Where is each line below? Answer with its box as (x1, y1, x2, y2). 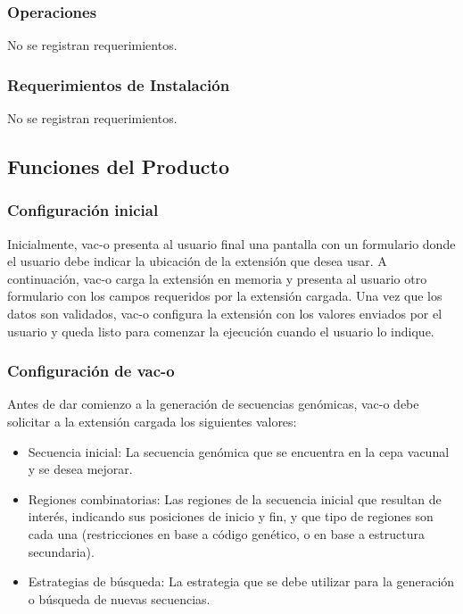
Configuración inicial (7, 199, 159, 221)
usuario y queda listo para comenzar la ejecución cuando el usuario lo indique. (7, 321, 434, 340)
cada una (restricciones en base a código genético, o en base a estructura (28, 524, 426, 543)
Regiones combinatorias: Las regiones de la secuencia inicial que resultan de (28, 489, 442, 508)
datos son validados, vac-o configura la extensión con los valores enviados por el (7, 304, 442, 322)
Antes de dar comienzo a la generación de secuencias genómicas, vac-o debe (7, 394, 419, 413)
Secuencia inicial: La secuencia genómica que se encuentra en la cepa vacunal (28, 442, 450, 460)
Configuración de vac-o (7, 360, 175, 382)
